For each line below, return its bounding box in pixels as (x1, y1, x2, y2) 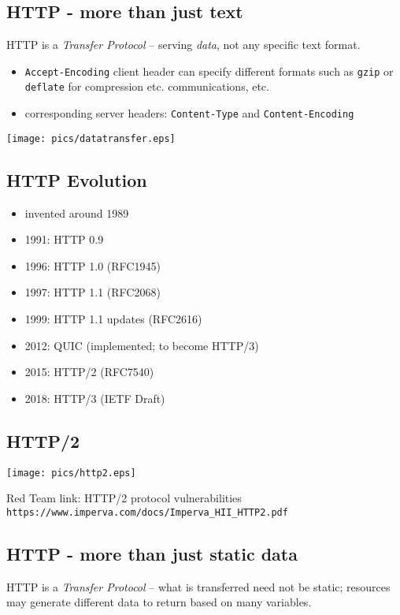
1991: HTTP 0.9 (24, 231, 104, 248)
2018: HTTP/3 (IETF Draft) (24, 389, 165, 406)
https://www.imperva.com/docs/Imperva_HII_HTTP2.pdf (6, 506, 288, 518)
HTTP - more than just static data (6, 541, 298, 565)
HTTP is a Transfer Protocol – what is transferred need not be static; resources (6, 578, 391, 594)
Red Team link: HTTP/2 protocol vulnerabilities (6, 490, 242, 506)
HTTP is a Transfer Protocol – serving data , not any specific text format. (6, 36, 361, 53)
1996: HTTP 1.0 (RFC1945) (24, 257, 161, 274)
